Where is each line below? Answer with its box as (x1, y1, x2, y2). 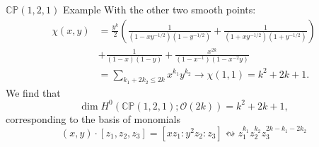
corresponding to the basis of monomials (6, 111, 180, 126)
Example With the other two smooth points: (62, 2, 256, 16)
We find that (6, 85, 61, 100)
